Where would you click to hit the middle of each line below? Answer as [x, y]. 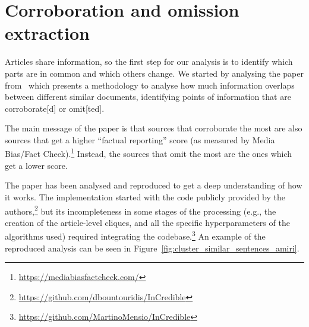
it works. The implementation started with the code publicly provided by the [145, 196]
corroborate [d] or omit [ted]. [55, 108]
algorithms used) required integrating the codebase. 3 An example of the [135, 235]
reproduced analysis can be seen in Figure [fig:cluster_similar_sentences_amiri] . [152, 248]
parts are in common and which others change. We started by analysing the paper [154, 73]
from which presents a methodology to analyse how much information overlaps [150, 85]
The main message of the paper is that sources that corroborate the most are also [154, 128]
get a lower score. [36, 165]
